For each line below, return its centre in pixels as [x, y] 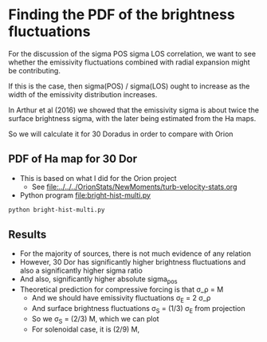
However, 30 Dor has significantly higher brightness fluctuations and [132, 262]
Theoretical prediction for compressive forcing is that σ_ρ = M [122, 289]
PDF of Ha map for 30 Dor [73, 159]
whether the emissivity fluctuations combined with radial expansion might [129, 62]
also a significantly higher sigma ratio [81, 271]
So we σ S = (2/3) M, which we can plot [95, 319]
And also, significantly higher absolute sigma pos [98, 280]
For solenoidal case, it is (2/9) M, [86, 329]
